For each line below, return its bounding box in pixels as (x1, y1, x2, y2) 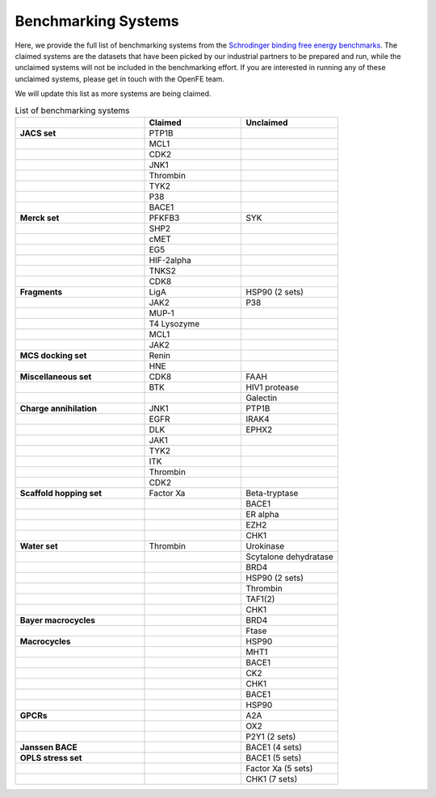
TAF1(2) (245, 593, 275, 604)
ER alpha (245, 508, 279, 520)
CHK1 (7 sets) (245, 773, 298, 784)
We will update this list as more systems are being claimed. (15, 89, 212, 98)
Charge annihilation (19, 403, 97, 414)
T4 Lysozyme (149, 318, 200, 329)
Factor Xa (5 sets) (245, 762, 313, 774)
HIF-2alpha (149, 254, 191, 265)
